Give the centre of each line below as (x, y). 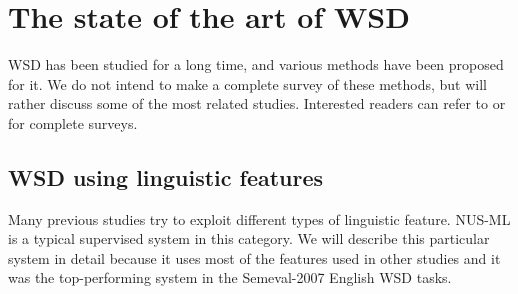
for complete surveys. (73, 122)
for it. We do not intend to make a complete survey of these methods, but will (248, 83)
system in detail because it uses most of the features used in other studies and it (254, 257)
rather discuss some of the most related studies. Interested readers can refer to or (257, 103)
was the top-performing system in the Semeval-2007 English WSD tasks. (230, 277)
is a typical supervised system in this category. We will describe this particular (249, 238)
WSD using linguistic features (166, 176)
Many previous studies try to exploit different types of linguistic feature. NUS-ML (259, 218)
